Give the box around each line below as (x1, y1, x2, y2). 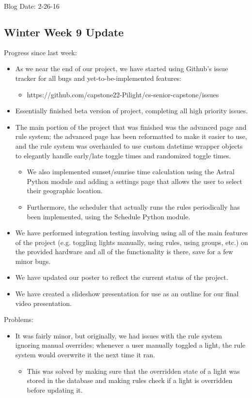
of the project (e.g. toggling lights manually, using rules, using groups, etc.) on (15, 237, 248, 247)
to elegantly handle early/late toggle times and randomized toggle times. (15, 150, 231, 160)
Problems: (4, 314, 33, 324)
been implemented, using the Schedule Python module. (27, 211, 190, 221)
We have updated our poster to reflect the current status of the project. (15, 272, 228, 282)
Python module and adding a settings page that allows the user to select (27, 176, 242, 186)
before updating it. (27, 384, 83, 395)
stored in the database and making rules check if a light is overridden (27, 375, 233, 385)
